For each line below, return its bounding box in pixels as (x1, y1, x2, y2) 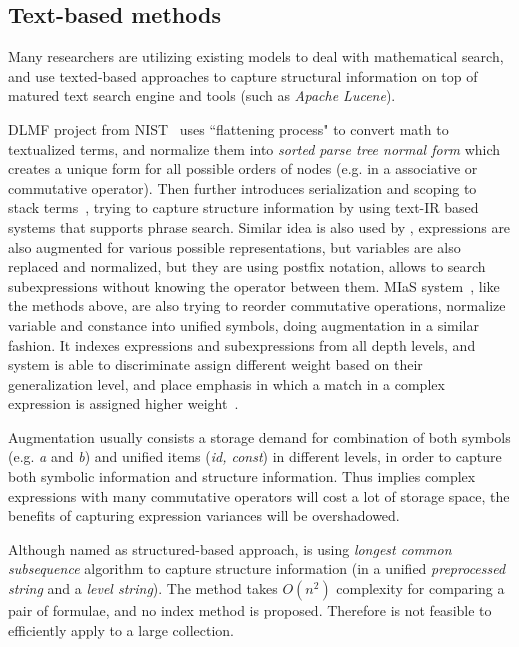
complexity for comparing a (336, 578, 505, 599)
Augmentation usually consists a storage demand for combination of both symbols (8, 426, 511, 447)
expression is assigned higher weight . (8, 393, 239, 414)
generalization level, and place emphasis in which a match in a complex (8, 373, 445, 394)
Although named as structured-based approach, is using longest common (8, 538, 452, 559)
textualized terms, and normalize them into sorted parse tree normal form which (8, 138, 501, 159)
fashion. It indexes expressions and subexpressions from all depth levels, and (8, 334, 476, 355)
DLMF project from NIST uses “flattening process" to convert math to (8, 118, 449, 139)
